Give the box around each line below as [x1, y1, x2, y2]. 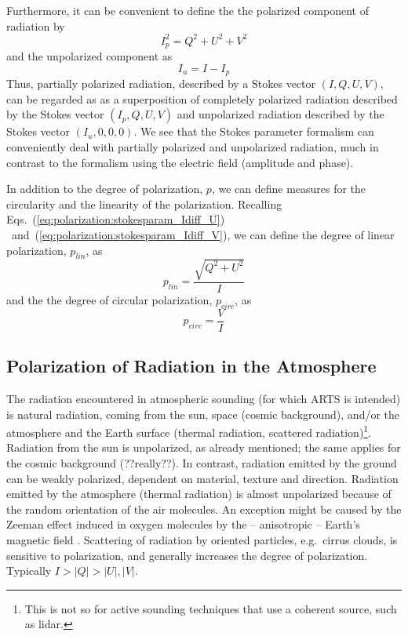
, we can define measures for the [211, 180, 366, 197]
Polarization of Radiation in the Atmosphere [6, 354, 377, 378]
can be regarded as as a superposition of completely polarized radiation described [6, 90, 398, 107]
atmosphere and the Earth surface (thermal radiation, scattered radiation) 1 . [6, 422, 372, 440]
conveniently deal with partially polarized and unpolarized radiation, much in [6, 138, 379, 154]
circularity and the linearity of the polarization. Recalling [6, 195, 282, 212]
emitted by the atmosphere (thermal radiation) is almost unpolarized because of [6, 485, 392, 502]
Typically [6, 562, 52, 579]
